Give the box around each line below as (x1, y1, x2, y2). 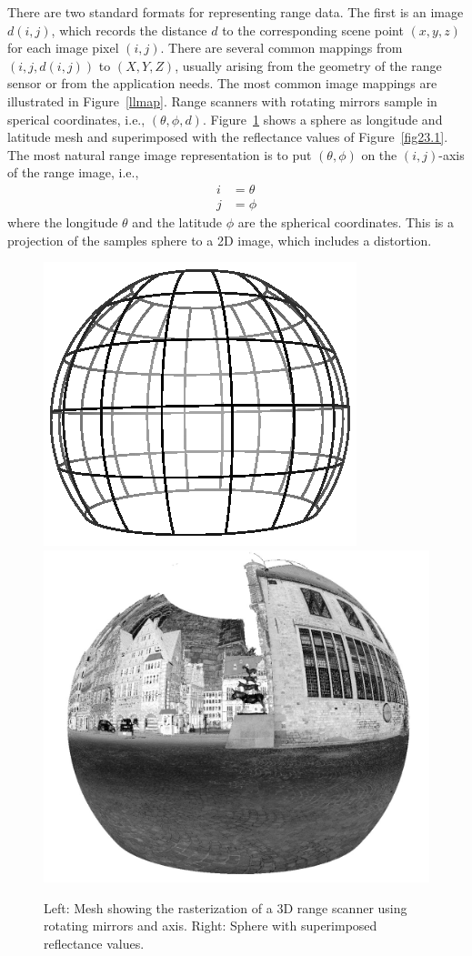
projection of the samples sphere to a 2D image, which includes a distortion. (7, 230, 432, 249)
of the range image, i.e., (7, 163, 139, 182)
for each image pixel (7, 38, 119, 57)
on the (361, 145, 397, 164)
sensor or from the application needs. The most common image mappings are (7, 74, 437, 93)
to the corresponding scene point (222, 20, 404, 39)
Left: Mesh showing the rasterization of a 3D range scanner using (44, 898, 407, 917)
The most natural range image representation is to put (7, 145, 312, 164)
